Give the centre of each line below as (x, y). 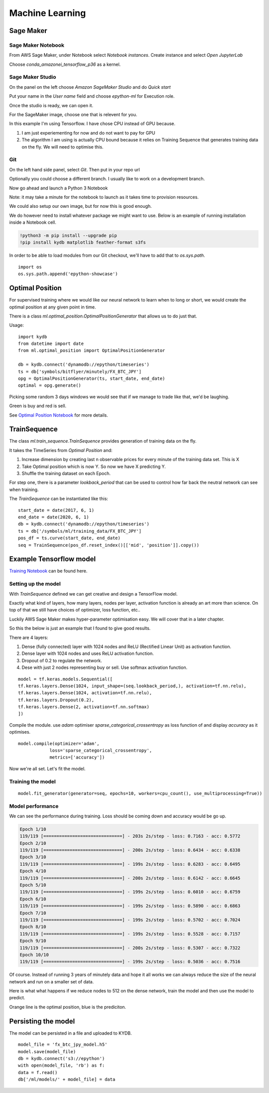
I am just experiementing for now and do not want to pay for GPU (88, 133)
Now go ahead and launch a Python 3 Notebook (59, 188)
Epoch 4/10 (33, 871)
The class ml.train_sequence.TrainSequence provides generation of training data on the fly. (103, 441)
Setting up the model (35, 584)
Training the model (32, 781)
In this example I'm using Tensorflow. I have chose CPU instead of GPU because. (92, 124)
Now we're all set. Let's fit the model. (47, 769)
